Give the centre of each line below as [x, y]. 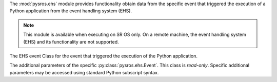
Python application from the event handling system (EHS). [71, 11]
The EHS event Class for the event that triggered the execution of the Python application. [103, 56]
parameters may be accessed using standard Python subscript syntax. [84, 72]
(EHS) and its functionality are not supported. [71, 42]
